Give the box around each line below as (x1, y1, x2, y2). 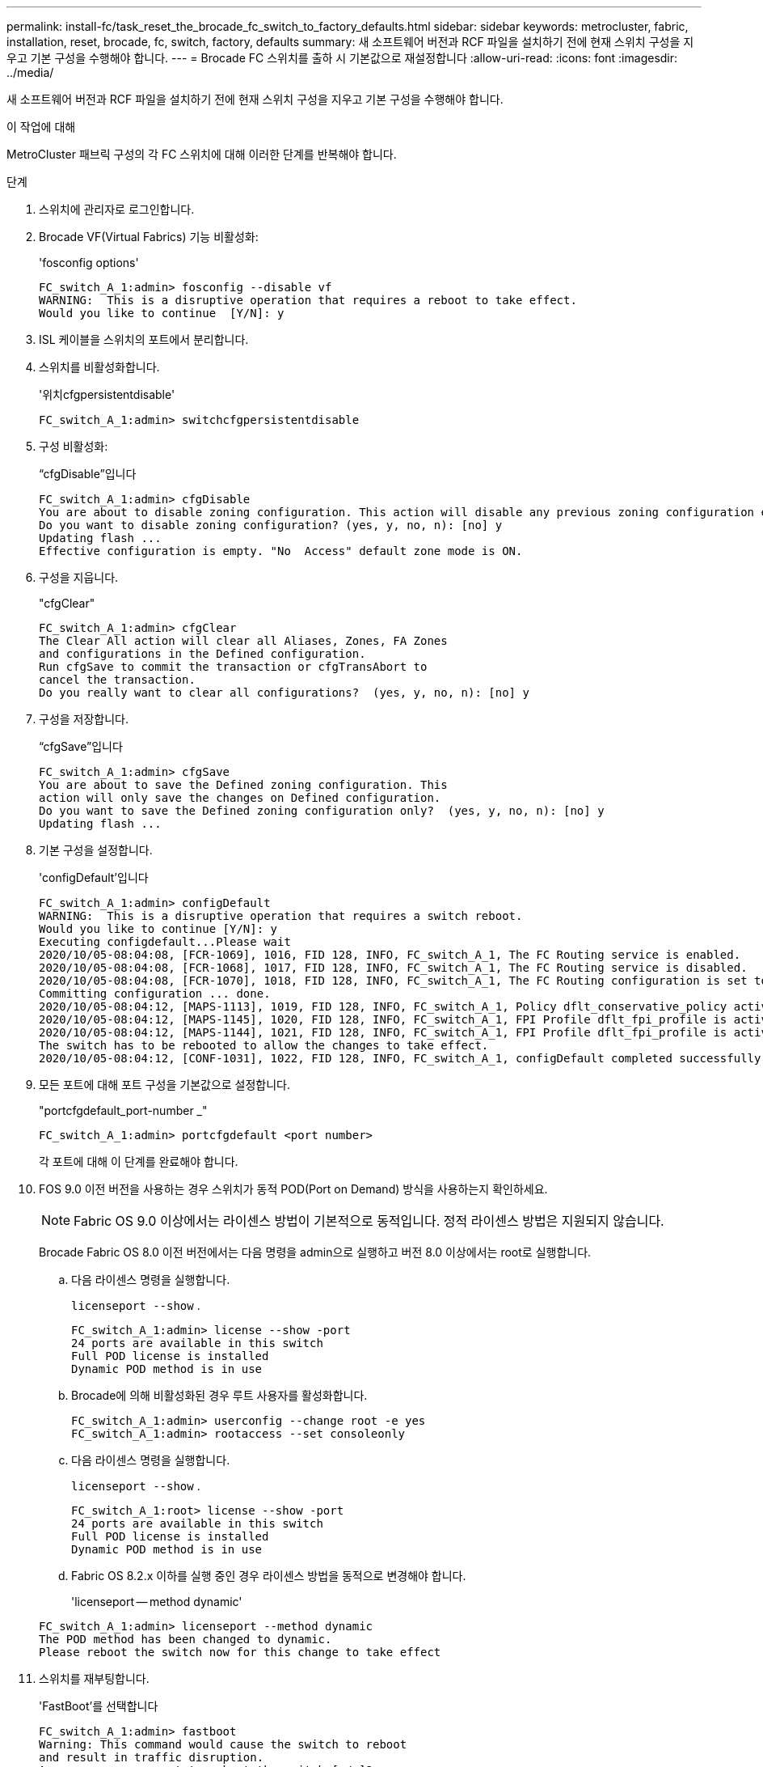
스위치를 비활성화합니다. (39, 360, 160, 374)
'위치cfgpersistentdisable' (39, 388, 175, 401)
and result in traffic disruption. (39, 1751, 264, 1764)
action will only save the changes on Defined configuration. (39, 791, 441, 804)
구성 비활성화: (39, 439, 108, 453)
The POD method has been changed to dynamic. (39, 1633, 332, 1646)
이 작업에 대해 (6, 120, 76, 133)
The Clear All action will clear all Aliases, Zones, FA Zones (39, 634, 448, 647)
